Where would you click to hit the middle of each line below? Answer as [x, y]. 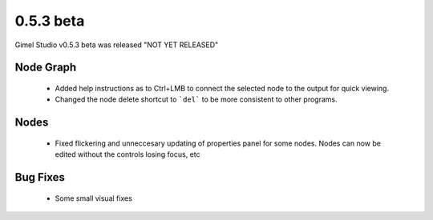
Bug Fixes [40, 177]
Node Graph [46, 68]
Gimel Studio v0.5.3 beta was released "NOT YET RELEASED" [117, 45]
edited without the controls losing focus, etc [127, 154]
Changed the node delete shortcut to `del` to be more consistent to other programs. [196, 99]
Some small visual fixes [93, 198]
